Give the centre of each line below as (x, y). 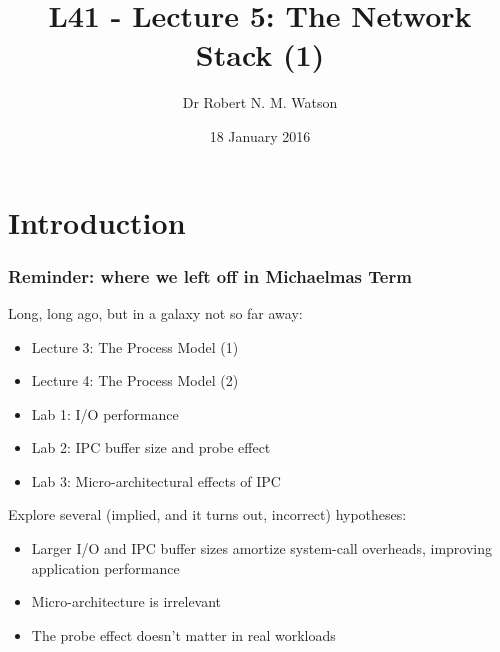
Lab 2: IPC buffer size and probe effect (151, 447)
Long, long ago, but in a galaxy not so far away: (155, 312)
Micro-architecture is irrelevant (126, 601)
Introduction (97, 221)
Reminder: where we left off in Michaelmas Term (210, 275)
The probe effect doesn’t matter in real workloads (183, 634)
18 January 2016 (260, 135)
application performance (105, 567)
